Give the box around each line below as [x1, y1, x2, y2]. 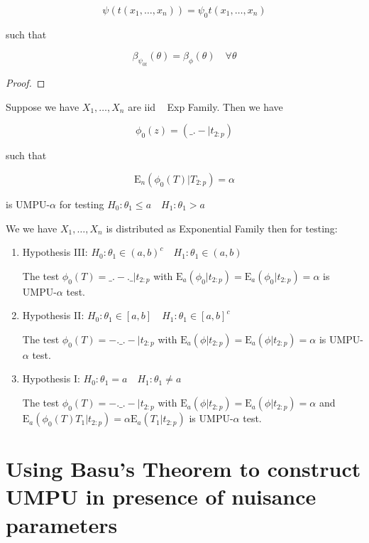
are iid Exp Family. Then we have [128, 99, 283, 114]
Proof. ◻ [6, 75, 45, 90]
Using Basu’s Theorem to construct [6, 454, 361, 483]
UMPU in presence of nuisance [6, 482, 316, 511]
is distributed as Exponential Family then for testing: [106, 220, 338, 235]
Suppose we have [6, 99, 79, 114]
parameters [6, 510, 118, 539]
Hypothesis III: [22, 244, 88, 259]
